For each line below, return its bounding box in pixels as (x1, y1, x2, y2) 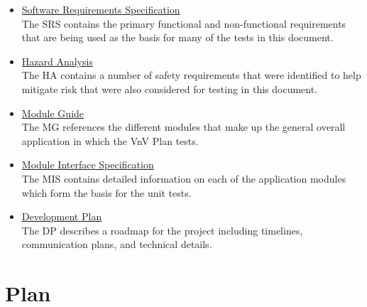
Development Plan (21, 209, 102, 224)
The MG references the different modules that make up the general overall (21, 119, 346, 134)
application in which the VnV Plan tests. (21, 133, 199, 148)
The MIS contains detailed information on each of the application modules (21, 171, 346, 185)
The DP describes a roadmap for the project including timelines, (21, 222, 303, 237)
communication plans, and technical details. (21, 237, 212, 252)
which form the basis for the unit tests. (21, 185, 192, 200)
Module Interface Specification (21, 157, 154, 172)
